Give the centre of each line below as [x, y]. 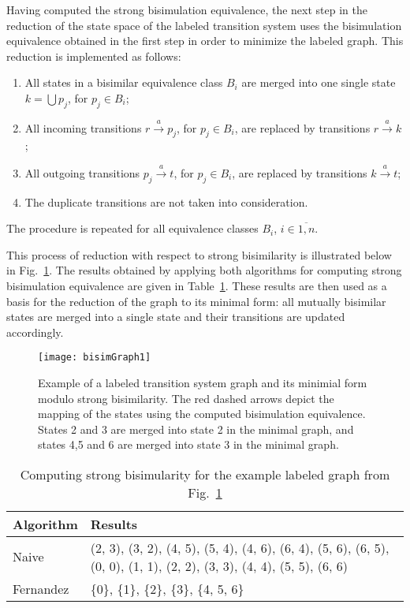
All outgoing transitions [82, 172]
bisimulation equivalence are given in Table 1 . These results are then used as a [197, 285]
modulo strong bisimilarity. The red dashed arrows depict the [186, 398]
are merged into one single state [319, 82]
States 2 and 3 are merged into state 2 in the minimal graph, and [196, 429]
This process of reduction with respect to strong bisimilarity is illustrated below [199, 254]
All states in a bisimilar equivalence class [124, 82]
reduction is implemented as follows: [94, 56]
